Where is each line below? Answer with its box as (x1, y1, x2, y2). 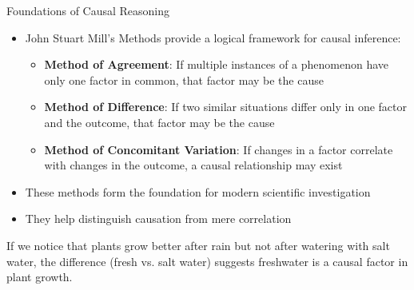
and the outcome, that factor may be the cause (44, 113, 275, 130)
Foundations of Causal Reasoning (6, 2, 170, 18)
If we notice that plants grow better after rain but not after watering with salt (6, 236, 390, 253)
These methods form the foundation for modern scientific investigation (25, 183, 371, 200)
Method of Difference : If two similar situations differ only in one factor (44, 98, 407, 115)
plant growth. (6, 268, 73, 285)
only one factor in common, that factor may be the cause (44, 71, 324, 88)
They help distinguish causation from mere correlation (25, 210, 292, 227)
